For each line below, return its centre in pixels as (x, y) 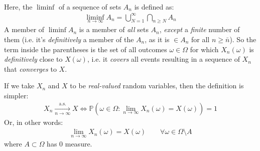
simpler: (16, 95)
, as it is (157, 39)
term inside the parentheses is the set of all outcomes (86, 49)
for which (204, 49)
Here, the (18, 6)
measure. (79, 144)
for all (201, 39)
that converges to (30, 68)
